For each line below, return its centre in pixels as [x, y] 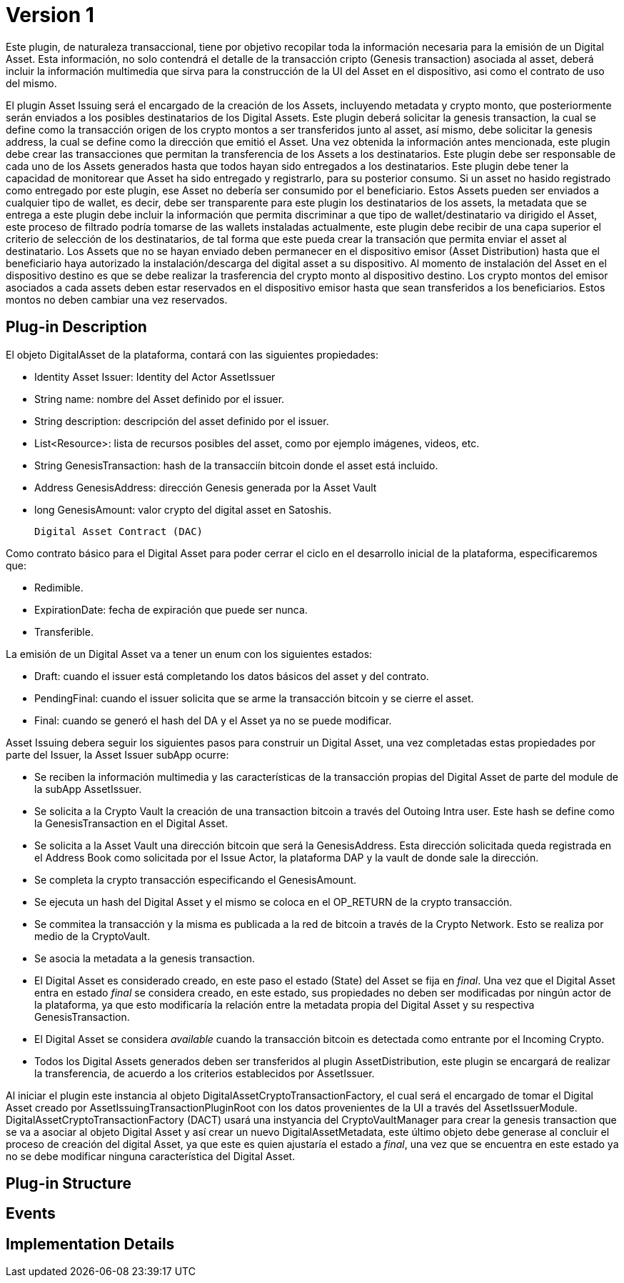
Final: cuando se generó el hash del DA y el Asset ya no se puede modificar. [213, 720]
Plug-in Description [76, 327]
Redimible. [59, 587]
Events [31, 1214]
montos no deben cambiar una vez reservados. [117, 299]
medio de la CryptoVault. [92, 936]
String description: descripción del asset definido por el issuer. [182, 421]
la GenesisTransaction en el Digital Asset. [131, 823]
